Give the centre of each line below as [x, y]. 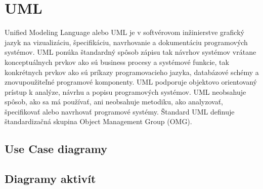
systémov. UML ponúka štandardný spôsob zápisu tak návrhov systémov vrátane [130, 52]
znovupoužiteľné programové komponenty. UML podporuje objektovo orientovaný [131, 82]
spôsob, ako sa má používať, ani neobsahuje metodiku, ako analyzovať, [114, 102]
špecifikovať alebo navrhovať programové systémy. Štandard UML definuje [120, 111]
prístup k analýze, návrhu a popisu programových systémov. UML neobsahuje [125, 91]
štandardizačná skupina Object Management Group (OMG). [98, 121]
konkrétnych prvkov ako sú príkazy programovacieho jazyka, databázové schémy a [132, 72]
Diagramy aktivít [50, 179]
